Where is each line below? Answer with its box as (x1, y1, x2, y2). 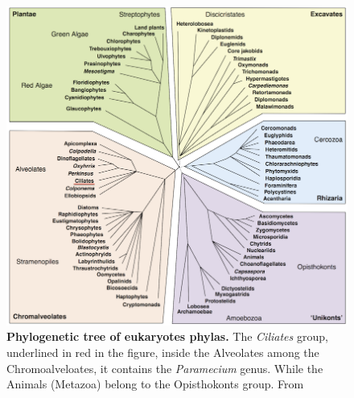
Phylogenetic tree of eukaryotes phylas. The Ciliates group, (6, 328, 328, 345)
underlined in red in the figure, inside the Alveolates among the (6, 343, 319, 360)
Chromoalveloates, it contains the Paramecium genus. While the (6, 359, 323, 376)
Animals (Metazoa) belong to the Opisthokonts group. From (6, 375, 304, 392)
